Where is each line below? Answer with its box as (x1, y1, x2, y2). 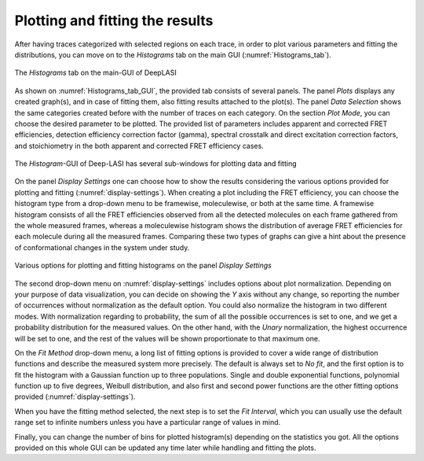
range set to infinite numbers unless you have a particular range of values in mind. (14, 418, 281, 427)
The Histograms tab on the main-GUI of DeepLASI (14, 68, 177, 78)
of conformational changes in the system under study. (14, 242, 190, 252)
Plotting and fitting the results (14, 12, 214, 29)
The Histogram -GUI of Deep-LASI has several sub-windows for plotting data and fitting (14, 159, 298, 168)
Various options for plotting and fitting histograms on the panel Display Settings (14, 260, 272, 271)
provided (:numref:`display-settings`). (14, 392, 136, 401)
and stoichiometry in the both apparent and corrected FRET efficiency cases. (14, 141, 265, 150)
